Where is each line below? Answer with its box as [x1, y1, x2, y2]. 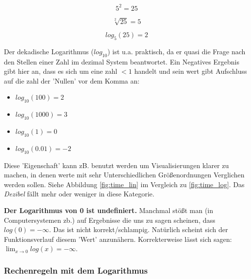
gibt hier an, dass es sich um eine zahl [4, 66, 117, 76]
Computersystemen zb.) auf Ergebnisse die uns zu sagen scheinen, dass [4, 215, 215, 225]
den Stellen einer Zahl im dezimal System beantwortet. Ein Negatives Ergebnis [4, 56, 239, 66]
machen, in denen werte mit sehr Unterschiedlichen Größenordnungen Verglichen [4, 170, 245, 180]
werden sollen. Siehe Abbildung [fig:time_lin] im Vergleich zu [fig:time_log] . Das [4, 179, 245, 189]
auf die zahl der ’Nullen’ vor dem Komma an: [4, 75, 140, 86]
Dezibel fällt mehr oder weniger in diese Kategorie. [4, 189, 154, 199]
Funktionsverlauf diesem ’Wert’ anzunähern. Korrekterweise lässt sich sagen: [4, 234, 232, 244]
